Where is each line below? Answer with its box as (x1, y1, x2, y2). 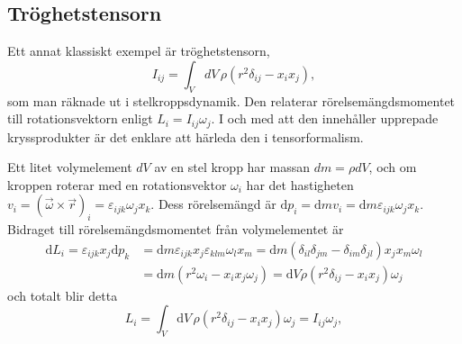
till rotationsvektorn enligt (7, 109, 153, 128)
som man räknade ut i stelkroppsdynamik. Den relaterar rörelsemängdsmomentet (7, 91, 456, 110)
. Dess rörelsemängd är (150, 195, 276, 213)
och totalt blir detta (7, 285, 118, 304)
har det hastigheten (246, 175, 354, 194)
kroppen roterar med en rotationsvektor (7, 175, 227, 194)
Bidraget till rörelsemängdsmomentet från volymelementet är (7, 220, 344, 239)
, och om (368, 158, 417, 177)
